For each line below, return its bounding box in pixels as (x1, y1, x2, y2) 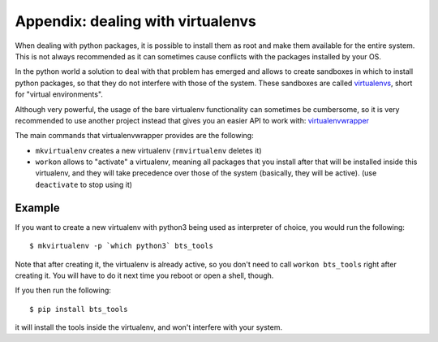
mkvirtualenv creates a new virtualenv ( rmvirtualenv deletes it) (35, 145, 262, 155)
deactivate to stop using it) (35, 180, 133, 189)
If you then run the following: (15, 285, 111, 296)
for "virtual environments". (15, 89, 103, 99)
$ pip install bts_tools (29, 305, 128, 314)
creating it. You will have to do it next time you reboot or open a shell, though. (15, 271, 274, 280)
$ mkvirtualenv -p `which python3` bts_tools (29, 241, 214, 251)
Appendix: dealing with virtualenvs (15, 12, 257, 30)
